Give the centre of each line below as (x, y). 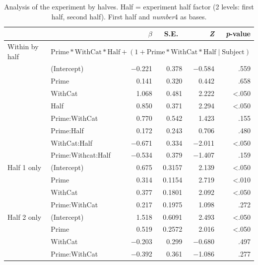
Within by (23, 46)
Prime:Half (67, 130)
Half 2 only (25, 217)
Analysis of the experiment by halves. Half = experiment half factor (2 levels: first (129, 6)
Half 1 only (25, 167)
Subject (233, 52)
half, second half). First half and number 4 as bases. (129, 16)
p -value (238, 34)
